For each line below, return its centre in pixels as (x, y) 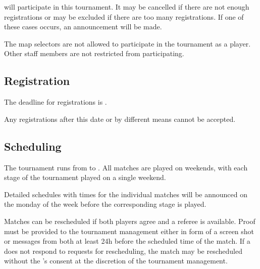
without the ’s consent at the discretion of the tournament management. (116, 261)
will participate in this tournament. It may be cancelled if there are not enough (127, 7)
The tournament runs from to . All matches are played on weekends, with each (126, 167)
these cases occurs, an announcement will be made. (83, 27)
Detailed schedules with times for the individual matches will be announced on (126, 194)
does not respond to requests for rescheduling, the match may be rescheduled (123, 251)
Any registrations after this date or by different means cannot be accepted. (120, 119)
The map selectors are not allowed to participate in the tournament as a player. (127, 43)
